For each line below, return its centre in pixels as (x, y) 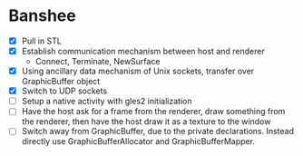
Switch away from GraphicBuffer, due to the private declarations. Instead (158, 132)
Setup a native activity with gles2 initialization (107, 102)
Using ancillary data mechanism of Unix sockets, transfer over (138, 71)
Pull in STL (42, 41)
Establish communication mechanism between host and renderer (143, 51)
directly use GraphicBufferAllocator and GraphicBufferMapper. (138, 141)
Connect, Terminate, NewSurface (98, 62)
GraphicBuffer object (61, 82)
